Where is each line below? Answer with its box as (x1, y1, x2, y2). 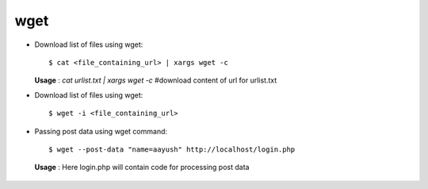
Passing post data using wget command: (34, 126, 168, 136)
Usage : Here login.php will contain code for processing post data (34, 163, 250, 172)
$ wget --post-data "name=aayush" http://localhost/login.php (48, 145, 296, 154)
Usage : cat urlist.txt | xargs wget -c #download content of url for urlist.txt (34, 75, 277, 85)
